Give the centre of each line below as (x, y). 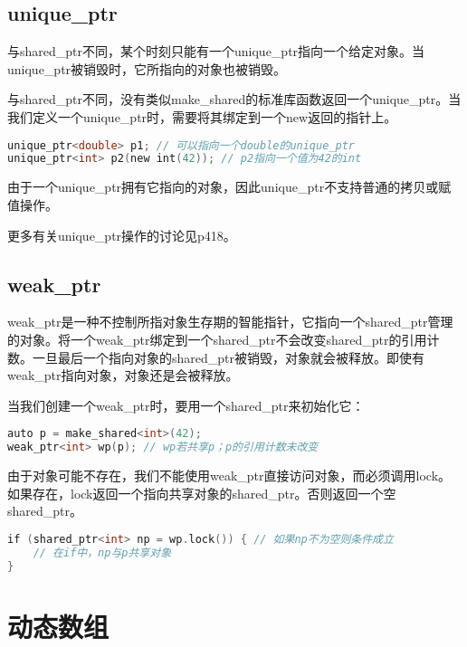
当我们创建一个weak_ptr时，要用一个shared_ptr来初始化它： (186, 405)
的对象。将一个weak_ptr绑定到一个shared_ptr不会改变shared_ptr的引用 (217, 339)
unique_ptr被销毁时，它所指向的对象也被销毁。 (147, 68)
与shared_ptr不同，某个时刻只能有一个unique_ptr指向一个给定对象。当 (216, 51)
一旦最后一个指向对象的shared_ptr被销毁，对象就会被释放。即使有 (229, 357)
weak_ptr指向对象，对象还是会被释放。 (123, 375)
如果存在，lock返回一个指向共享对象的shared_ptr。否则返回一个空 (202, 493)
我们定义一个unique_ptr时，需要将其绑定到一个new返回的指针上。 (202, 116)
